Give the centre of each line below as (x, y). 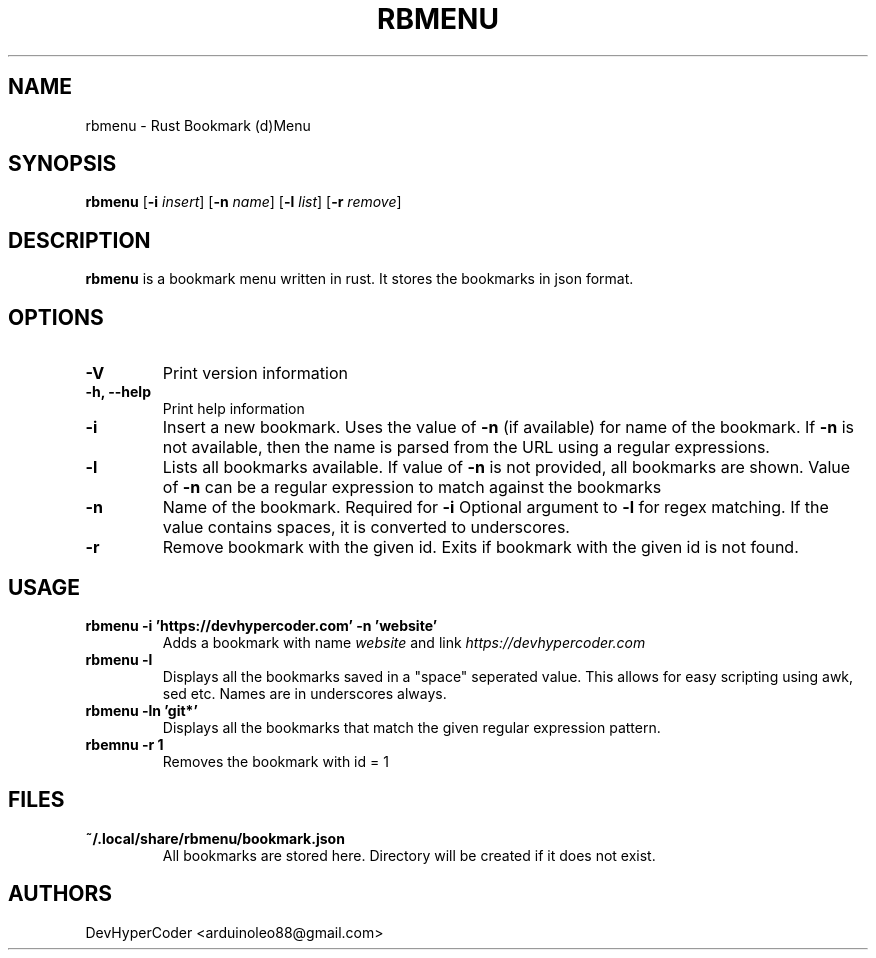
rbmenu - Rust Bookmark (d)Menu (198, 125)
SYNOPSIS (62, 164)
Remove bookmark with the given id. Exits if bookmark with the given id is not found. (480, 547)
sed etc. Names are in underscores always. (304, 693)
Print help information (233, 409)
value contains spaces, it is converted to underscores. (366, 527)
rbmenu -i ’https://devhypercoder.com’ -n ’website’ (261, 625)
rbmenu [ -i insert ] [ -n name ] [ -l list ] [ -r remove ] (243, 202)
